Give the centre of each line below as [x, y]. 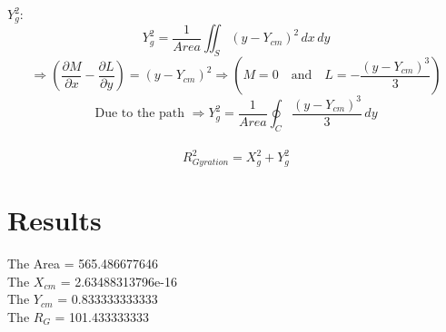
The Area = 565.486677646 [83, 263]
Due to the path [140, 114]
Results [55, 220]
